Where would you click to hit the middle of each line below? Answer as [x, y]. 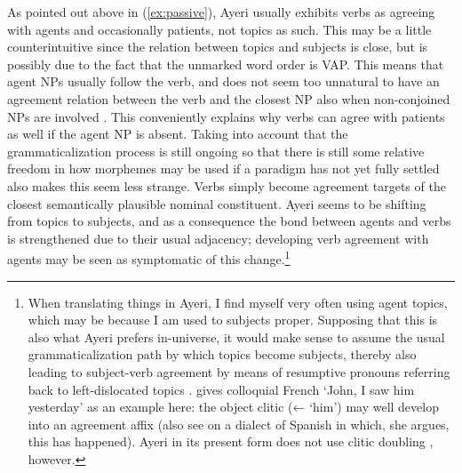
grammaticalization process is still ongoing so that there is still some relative [216, 151]
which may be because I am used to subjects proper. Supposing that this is [233, 320]
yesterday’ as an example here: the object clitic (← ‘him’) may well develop [233, 407]
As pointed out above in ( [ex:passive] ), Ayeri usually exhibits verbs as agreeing [221, 12]
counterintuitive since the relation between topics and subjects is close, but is [218, 47]
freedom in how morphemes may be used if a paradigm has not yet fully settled [223, 168]
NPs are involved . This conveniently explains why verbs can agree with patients [226, 116]
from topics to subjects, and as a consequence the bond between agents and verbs [229, 221]
